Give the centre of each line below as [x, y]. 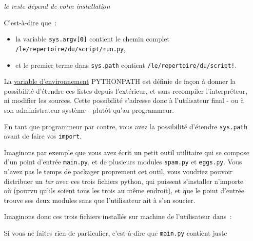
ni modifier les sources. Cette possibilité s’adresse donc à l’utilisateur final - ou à [124, 100]
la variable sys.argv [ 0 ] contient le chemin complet [92, 39]
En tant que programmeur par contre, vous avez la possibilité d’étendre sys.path [126, 126]
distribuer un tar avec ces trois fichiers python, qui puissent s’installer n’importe [124, 181]
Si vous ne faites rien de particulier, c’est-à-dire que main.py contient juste [116, 233]
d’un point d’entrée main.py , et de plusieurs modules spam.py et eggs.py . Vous [123, 162]
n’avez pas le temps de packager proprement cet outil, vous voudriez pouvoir [118, 171]
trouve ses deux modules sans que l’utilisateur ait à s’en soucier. [100, 200]
